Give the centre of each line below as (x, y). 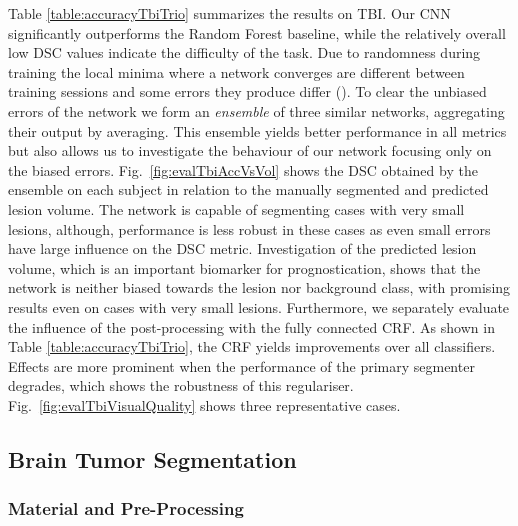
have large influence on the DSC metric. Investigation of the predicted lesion (242, 248)
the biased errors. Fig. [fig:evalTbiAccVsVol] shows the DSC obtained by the (243, 169)
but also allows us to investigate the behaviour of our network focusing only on (250, 150)
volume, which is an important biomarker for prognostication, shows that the (244, 267)
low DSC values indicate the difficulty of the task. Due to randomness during (244, 52)
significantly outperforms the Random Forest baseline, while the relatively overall (257, 32)
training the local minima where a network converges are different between (236, 71)
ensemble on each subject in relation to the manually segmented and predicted (248, 189)
